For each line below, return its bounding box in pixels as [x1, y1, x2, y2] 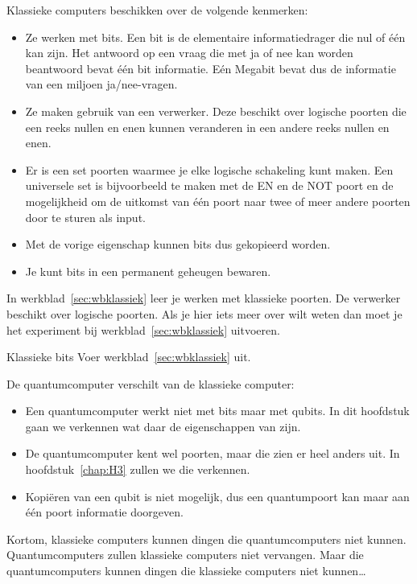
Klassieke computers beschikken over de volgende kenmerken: [6, 2, 308, 18]
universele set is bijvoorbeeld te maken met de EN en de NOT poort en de [25, 177, 394, 194]
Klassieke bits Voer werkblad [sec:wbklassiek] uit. [6, 348, 251, 365]
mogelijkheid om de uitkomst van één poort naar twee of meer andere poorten [25, 192, 411, 209]
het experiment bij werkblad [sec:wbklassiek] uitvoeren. [6, 321, 280, 338]
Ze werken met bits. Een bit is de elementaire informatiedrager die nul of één [25, 28, 406, 45]
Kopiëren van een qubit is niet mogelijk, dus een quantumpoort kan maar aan [25, 487, 410, 504]
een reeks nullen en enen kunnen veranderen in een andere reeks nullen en [25, 118, 390, 135]
